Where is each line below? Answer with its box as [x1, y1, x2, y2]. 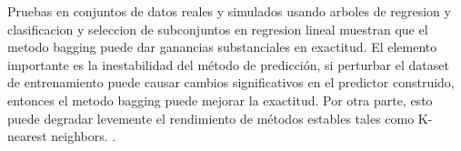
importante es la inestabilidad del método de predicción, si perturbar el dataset [7, 55, 449, 74]
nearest [7, 126, 47, 146]
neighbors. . [51, 126, 116, 146]
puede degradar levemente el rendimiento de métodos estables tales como [7, 108, 415, 127]
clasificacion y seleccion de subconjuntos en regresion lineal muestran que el [7, 19, 428, 38]
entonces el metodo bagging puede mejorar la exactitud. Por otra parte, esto [7, 90, 433, 109]
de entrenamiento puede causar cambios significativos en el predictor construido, [7, 73, 455, 92]
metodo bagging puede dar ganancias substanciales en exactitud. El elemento [7, 37, 437, 56]
